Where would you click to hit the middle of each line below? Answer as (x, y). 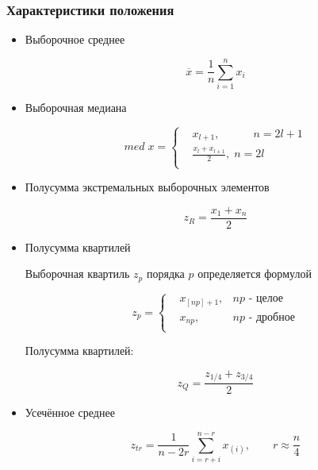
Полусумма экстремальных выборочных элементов (147, 187)
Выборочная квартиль (77, 274)
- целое (266, 299)
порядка (165, 274)
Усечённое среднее (70, 412)
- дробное (272, 317)
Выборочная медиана (76, 107)
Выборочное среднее (75, 39)
